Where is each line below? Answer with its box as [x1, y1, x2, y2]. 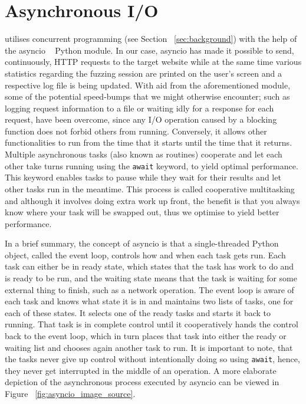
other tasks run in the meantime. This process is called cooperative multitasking [5, 182, 295, 195]
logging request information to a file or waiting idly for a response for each [5, 101, 274, 114]
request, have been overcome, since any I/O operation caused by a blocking [5, 113, 277, 126]
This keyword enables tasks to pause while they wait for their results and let [5, 171, 281, 183]
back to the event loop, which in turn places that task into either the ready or [5, 330, 287, 342]
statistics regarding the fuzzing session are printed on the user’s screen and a [5, 67, 282, 79]
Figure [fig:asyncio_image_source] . [5, 387, 136, 400]
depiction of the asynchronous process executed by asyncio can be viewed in [5, 376, 279, 388]
